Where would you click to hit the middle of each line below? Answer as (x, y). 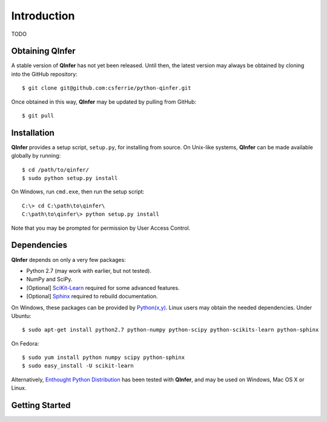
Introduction (43, 16)
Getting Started (41, 405)
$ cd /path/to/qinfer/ (56, 169)
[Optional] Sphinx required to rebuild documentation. (92, 296)
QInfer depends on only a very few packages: (69, 260)
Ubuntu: (21, 316)
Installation (33, 132)
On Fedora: (25, 343)
